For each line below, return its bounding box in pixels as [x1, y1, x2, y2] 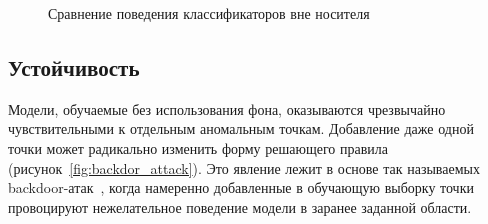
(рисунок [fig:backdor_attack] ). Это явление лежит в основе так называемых [8, 157, 480, 178]
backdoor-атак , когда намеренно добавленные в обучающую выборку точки [8, 177, 474, 198]
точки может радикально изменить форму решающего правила [8, 137, 388, 158]
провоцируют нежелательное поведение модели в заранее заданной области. [8, 196, 472, 217]
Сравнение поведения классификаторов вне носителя [48, 3, 370, 23]
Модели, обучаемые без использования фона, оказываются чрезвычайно [8, 98, 446, 119]
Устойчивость [8, 51, 140, 82]
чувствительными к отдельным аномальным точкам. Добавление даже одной [8, 118, 474, 139]
